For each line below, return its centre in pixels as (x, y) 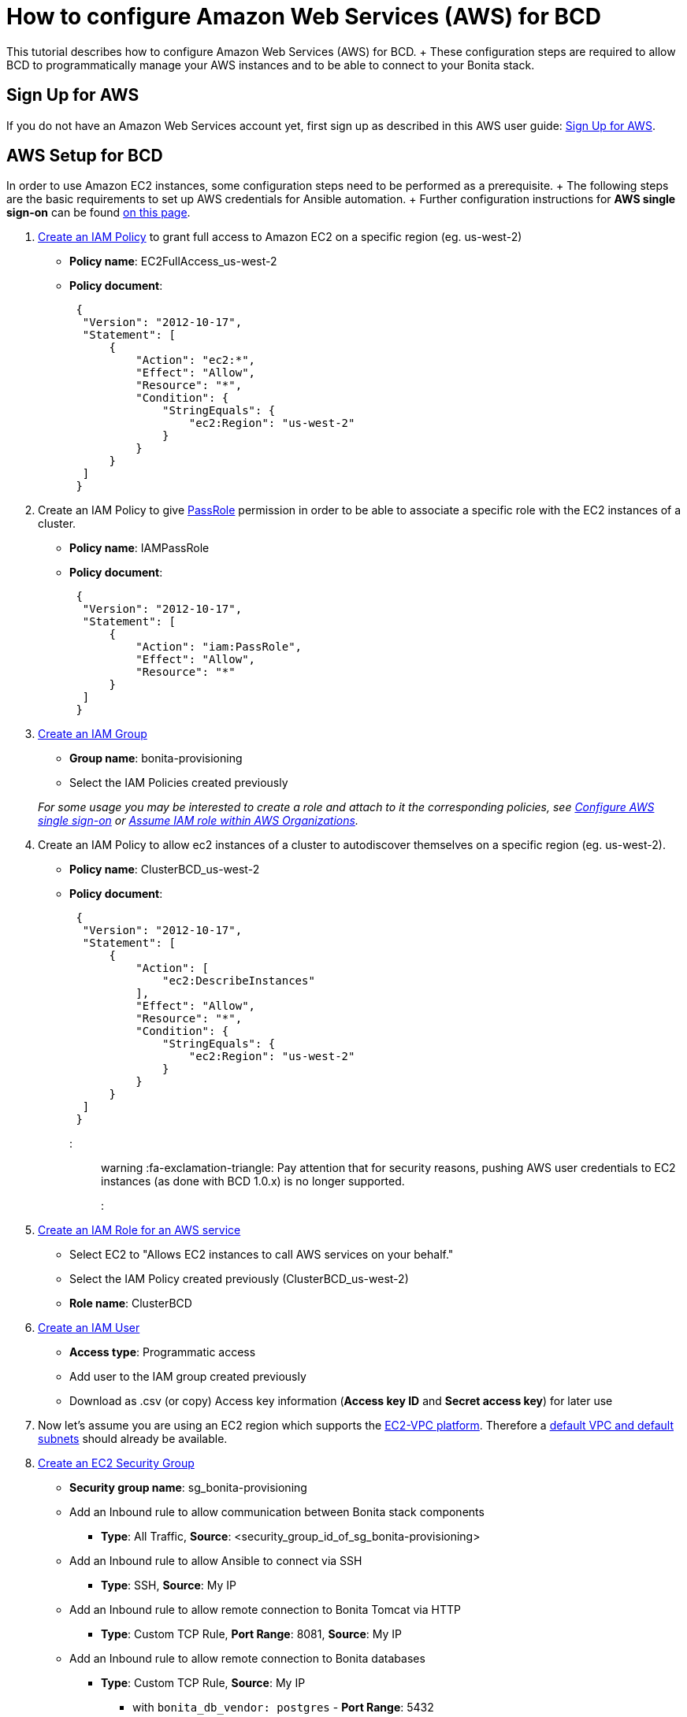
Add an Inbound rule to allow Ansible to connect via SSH (216, 1561)
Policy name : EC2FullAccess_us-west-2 (173, 261)
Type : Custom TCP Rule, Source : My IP (203, 1683)
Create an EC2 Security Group (116, 1463)
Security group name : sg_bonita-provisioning (188, 1488)
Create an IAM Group (93, 734)
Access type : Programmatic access (163, 1352)
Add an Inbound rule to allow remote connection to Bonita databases (247, 1659)
